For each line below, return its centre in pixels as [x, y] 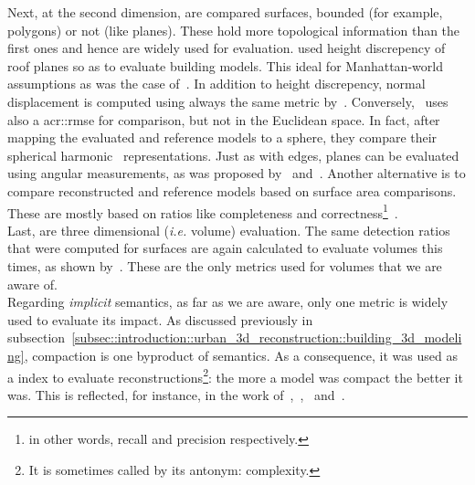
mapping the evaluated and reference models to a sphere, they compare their [222, 137]
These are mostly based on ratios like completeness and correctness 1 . [203, 211]
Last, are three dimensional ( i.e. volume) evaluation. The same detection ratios [229, 230]
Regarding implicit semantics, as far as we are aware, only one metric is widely [228, 302]
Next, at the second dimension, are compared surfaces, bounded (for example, [225, 12]
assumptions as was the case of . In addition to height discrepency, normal [216, 84]
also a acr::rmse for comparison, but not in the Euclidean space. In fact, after [224, 119]
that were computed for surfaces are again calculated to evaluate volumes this [225, 248]
